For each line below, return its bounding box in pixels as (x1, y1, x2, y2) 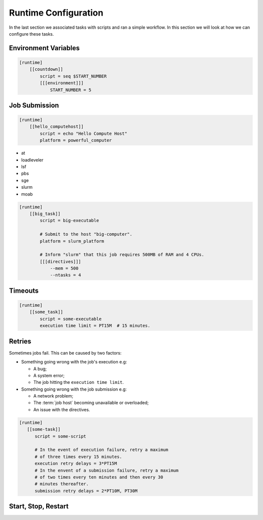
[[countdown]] (29, 66, 63, 72)
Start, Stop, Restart (9, 502, 69, 511)
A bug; (33, 366, 47, 372)
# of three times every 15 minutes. (35, 454, 122, 460)
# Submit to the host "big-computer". (39, 232, 132, 237)
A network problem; (33, 393, 74, 399)
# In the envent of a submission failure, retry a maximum (35, 467, 179, 473)
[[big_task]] (29, 211, 61, 217)
